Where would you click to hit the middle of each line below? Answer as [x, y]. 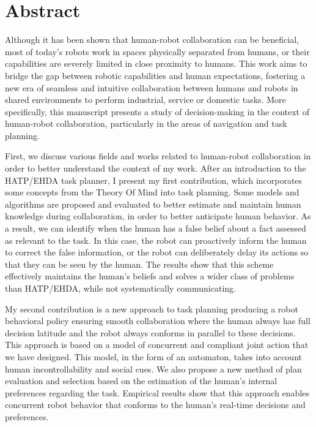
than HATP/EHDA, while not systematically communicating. [120, 288]
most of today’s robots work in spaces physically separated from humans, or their [157, 51]
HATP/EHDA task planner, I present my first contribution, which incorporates [154, 180]
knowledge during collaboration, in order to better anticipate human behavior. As [158, 216]
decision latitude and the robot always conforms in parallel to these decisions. [150, 332]
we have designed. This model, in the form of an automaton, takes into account [153, 356]
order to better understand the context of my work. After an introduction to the [156, 168]
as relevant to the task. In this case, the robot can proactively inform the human [156, 240]
